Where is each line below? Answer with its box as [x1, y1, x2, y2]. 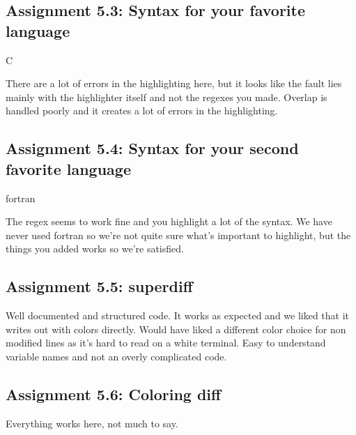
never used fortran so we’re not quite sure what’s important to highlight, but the [6, 227, 351, 242]
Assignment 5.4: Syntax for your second [6, 137, 299, 159]
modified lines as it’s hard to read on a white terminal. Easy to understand [6, 335, 326, 350]
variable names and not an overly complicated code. [6, 349, 227, 363]
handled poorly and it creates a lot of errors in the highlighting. [6, 103, 278, 118]
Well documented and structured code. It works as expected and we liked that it [6, 308, 350, 323]
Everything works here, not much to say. [6, 415, 178, 430]
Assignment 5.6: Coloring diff [6, 383, 222, 404]
